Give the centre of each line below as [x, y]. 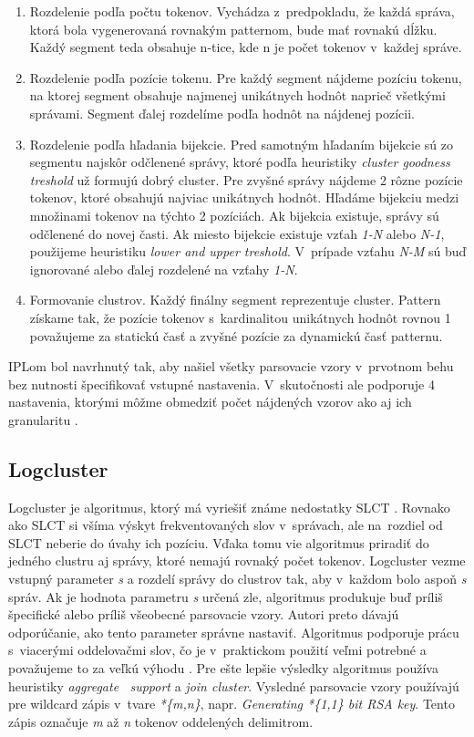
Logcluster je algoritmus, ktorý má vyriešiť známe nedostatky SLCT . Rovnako [229, 507]
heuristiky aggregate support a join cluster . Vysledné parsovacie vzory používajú [234, 685]
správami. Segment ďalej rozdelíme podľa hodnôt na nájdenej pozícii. [222, 113]
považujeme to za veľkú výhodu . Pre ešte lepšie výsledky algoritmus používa [223, 668]
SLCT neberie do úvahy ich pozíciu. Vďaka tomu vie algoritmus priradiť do [219, 542]
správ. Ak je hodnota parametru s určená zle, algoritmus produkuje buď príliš [226, 596]
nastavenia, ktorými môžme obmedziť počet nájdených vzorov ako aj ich [210, 402]
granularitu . [43, 419]
